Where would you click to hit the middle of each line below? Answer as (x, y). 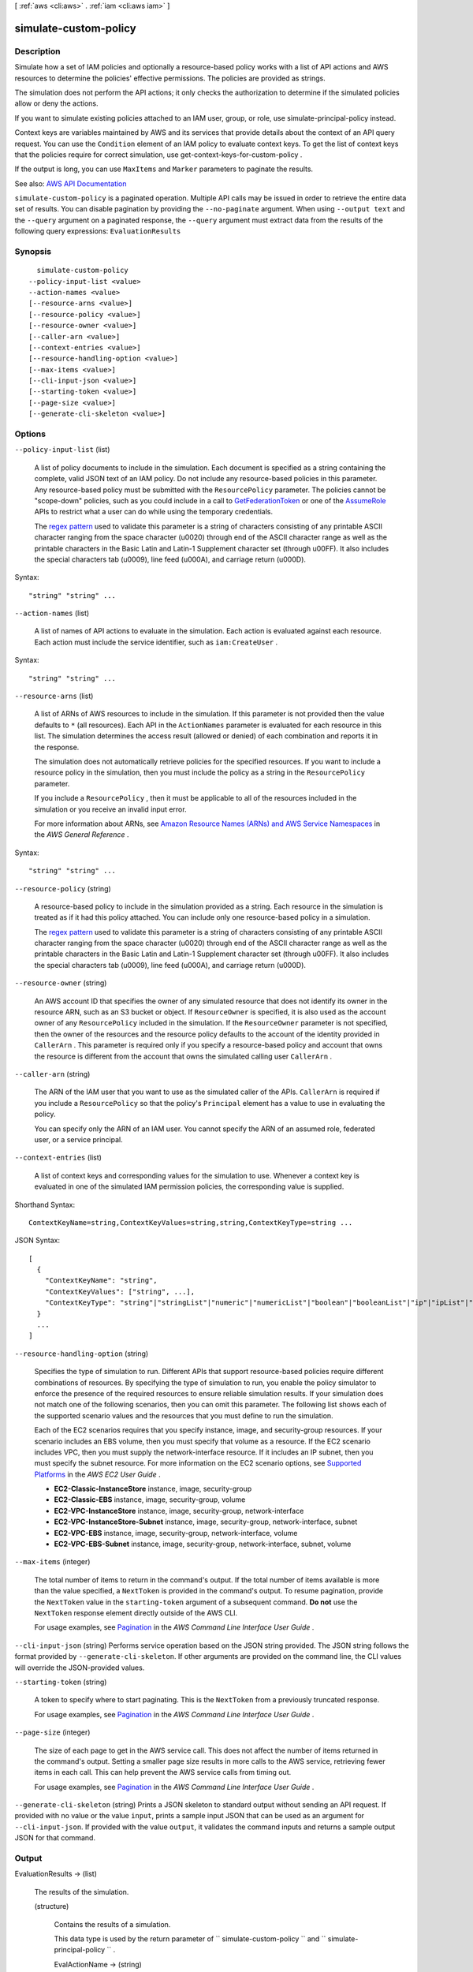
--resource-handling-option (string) (82, 1354)
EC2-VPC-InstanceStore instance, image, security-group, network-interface (179, 1511)
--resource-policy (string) (63, 888)
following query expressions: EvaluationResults (98, 231)
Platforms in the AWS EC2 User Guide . (97, 1474)
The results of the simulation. (82, 1892)
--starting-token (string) (61, 1682)
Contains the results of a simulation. (112, 1924)
